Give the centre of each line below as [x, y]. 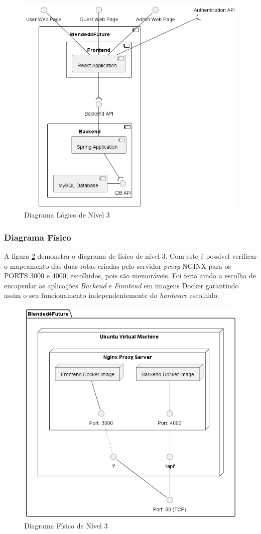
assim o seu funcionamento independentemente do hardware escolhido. [112, 295]
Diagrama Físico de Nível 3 [66, 525]
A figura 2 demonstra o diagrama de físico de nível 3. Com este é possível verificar [130, 255]
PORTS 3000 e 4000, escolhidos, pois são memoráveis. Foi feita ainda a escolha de [130, 276]
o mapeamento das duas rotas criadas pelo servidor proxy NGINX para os [118, 265]
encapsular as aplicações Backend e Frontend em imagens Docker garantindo [121, 285]
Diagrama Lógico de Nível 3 [67, 215]
